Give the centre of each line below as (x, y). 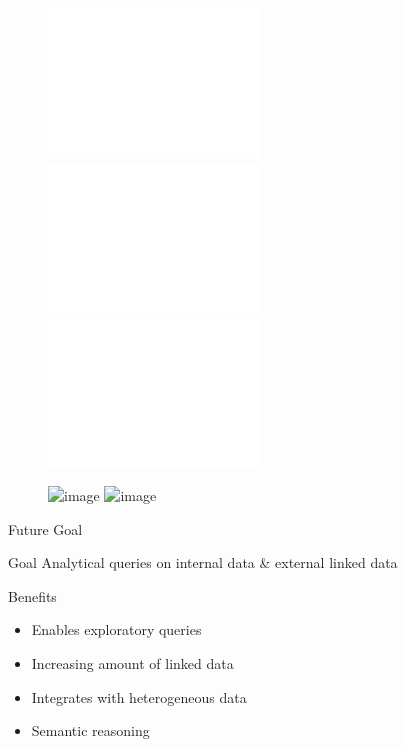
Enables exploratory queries (116, 629)
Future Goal (45, 528)
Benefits (32, 595)
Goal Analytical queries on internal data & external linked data (203, 562)
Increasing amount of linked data (132, 662)
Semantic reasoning (90, 730)
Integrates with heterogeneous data (139, 696)
